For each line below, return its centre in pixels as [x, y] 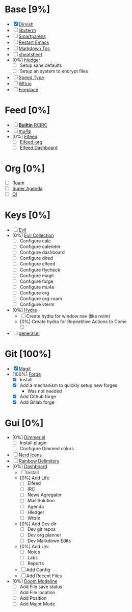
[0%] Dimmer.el [29, 437]
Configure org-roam [41, 298]
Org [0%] [25, 169]
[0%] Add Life [34, 478]
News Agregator [45, 495]
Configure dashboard [42, 252]
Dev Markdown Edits [49, 541]
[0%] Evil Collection [33, 235]
